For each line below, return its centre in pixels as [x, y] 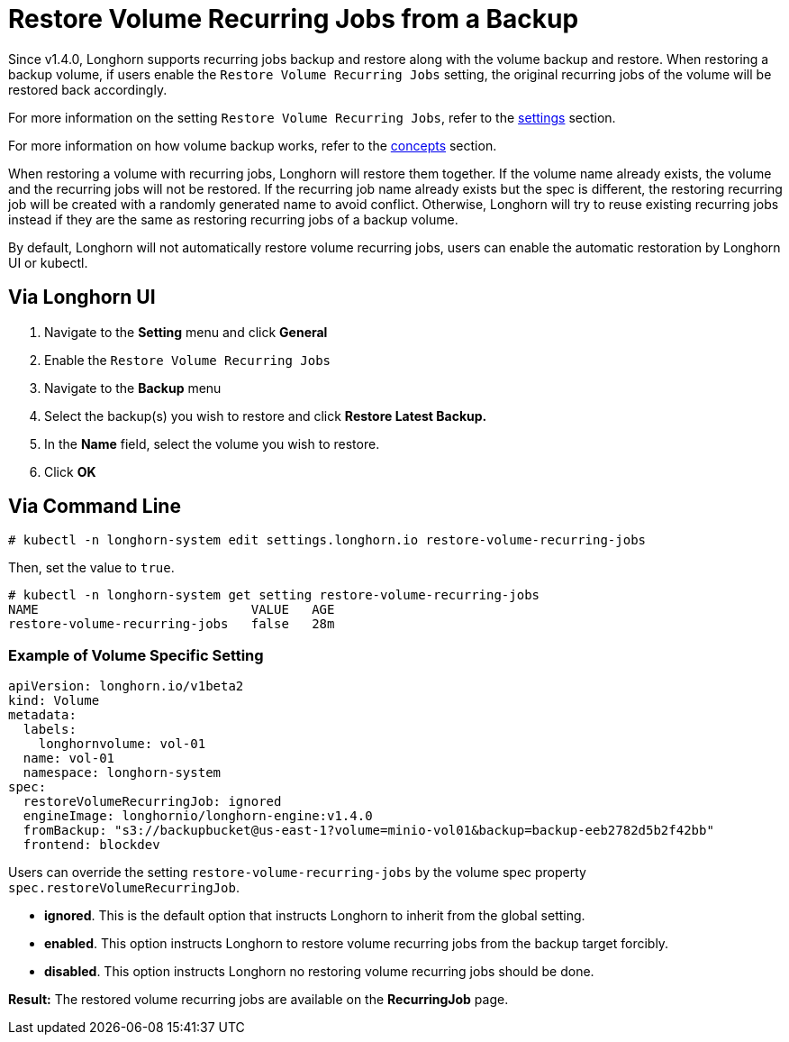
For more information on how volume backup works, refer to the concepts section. [253, 145]
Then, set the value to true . [91, 568]
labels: [50, 730]
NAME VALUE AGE [172, 610]
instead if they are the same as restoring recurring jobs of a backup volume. [233, 219]
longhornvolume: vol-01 [122, 744]
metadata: [42, 715]
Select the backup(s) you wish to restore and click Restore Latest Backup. [266, 416]
